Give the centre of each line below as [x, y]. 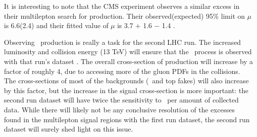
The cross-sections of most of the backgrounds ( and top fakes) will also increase [127, 81]
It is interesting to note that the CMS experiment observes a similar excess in [122, 6]
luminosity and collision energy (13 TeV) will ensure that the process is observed [128, 51]
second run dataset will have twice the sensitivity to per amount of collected [122, 100]
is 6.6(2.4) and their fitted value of [56, 25]
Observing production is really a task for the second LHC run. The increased [123, 42]
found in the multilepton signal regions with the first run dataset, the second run [127, 119]
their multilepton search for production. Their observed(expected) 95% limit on [125, 16]
